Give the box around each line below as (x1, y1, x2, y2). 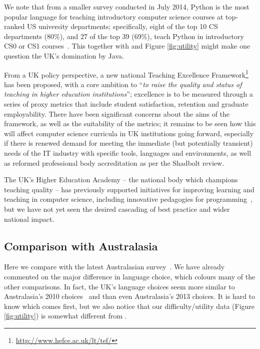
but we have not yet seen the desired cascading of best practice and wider (4, 203, 230, 214)
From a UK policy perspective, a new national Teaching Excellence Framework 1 (4, 68, 248, 80)
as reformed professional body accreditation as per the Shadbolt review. (4, 157, 224, 168)
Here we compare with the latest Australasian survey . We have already (4, 261, 225, 272)
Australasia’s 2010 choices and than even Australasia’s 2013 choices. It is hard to (4, 291, 255, 301)
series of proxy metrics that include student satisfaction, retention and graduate (4, 99, 248, 109)
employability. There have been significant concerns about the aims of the (4, 108, 230, 119)
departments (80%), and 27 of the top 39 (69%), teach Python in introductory (4, 31, 244, 41)
